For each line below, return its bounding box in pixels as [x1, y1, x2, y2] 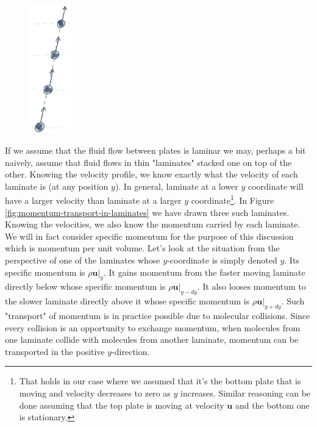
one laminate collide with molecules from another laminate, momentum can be [5, 333, 299, 346]
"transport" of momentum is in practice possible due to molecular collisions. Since [5, 309, 310, 322]
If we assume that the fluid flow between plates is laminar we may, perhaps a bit [5, 144, 306, 157]
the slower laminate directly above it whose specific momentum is [5, 295, 250, 307]
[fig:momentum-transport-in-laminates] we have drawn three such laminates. [5, 206, 290, 218]
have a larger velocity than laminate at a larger [5, 194, 182, 207]
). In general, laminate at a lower [115, 179, 238, 192]
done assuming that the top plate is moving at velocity [19, 398, 224, 411]
